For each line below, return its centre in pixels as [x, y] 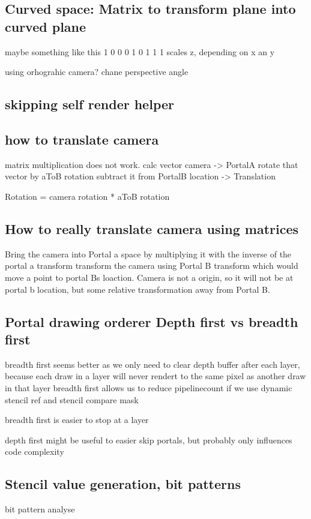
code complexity [35, 451]
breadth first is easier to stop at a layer [77, 420]
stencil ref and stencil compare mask [72, 399]
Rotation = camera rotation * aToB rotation [87, 196]
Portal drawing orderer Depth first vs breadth [152, 321]
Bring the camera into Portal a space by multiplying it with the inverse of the [148, 253]
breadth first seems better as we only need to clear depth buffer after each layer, [152, 364]
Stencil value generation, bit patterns [123, 484]
